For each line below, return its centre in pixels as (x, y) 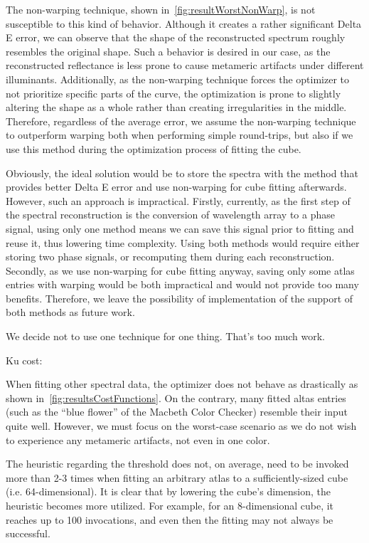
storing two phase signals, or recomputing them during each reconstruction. (170, 257)
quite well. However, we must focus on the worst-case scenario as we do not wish (181, 426)
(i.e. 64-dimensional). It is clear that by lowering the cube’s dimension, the (168, 491)
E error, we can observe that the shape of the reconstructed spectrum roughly (176, 37)
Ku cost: (24, 360)
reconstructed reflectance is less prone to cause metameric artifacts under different (185, 65)
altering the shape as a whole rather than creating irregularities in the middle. (176, 107)
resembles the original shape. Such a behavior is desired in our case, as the (168, 51)
